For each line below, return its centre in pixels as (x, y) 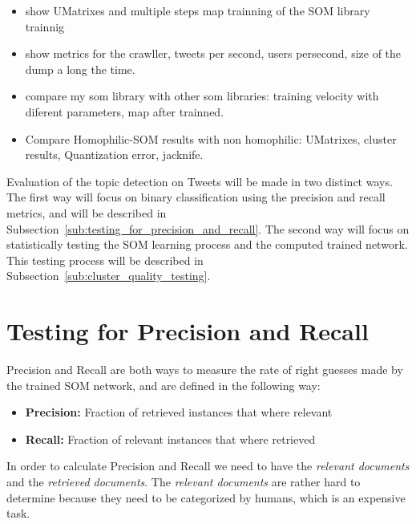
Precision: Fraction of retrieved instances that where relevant (179, 412)
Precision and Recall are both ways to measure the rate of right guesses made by (205, 370)
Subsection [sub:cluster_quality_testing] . (109, 276)
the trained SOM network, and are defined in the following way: (164, 385)
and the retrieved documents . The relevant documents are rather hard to (184, 481)
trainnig (45, 26)
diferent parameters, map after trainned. (125, 111)
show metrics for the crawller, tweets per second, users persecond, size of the (213, 53)
